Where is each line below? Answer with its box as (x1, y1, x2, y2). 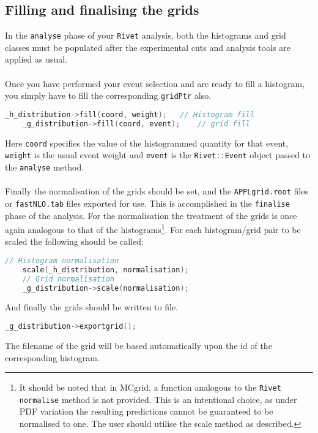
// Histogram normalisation (5, 256, 119, 265)
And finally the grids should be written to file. (5, 301, 178, 313)
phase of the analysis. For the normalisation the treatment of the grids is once (5, 209, 297, 221)
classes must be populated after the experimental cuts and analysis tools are (5, 40, 290, 53)
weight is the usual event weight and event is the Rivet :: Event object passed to (5, 148, 311, 161)
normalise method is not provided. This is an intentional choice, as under (19, 393, 297, 405)
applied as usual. (5, 53, 68, 66)
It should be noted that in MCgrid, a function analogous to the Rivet (19, 381, 281, 394)
